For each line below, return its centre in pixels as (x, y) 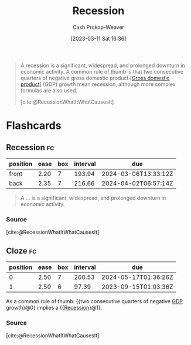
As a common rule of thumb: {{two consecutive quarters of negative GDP (95, 301)
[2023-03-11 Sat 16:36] (98, 38)
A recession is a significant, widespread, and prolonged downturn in (103, 65)
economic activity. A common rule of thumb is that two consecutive (102, 71)
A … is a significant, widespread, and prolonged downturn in (93, 198)
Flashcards (34, 126)
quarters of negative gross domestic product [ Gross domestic (95, 78)
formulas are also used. (49, 90)
